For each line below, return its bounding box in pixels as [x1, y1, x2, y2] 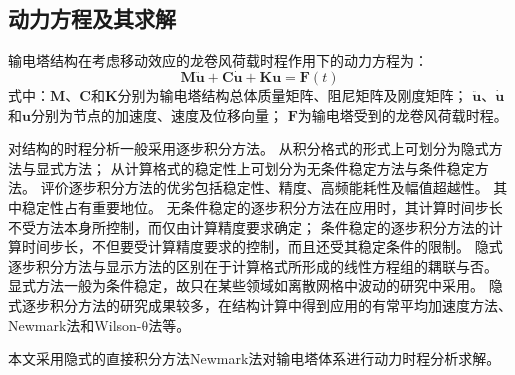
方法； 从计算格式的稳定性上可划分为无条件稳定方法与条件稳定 [63, 157, 475, 178]
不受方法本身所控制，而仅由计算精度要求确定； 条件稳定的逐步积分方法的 [8, 216, 489, 237]
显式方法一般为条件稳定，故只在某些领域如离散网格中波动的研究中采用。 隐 [8, 275, 503, 296]
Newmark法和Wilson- [8, 314, 142, 335]
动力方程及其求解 [8, 3, 176, 34]
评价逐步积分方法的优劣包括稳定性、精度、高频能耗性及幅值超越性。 [40, 177, 489, 198]
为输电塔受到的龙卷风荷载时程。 [297, 104, 508, 125]
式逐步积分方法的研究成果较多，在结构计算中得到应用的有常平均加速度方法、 [8, 294, 512, 315]
